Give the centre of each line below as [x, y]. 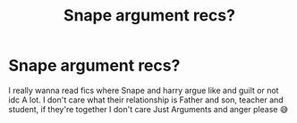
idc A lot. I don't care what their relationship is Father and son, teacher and [146, 100]
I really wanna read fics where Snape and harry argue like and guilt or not [144, 90]
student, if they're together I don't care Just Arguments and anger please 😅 [148, 109]
